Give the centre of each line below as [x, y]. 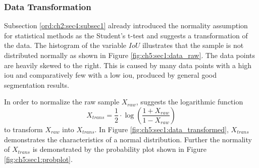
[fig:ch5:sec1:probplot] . [38, 159]
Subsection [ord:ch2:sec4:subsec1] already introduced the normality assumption [126, 25]
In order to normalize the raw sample [62, 102]
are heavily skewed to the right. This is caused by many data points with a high [128, 65]
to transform [23, 129]
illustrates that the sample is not [193, 45]
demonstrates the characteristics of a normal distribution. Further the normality [128, 139]
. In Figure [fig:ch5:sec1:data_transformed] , [162, 129]
